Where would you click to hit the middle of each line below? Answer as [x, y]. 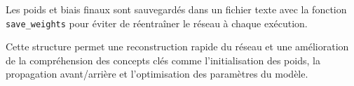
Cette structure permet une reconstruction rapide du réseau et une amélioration [177, 46]
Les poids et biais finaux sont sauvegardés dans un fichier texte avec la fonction [176, 9]
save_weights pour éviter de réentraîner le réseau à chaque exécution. [157, 23]
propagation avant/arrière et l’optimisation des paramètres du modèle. [157, 74]
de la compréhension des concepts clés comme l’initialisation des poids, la [163, 60]
